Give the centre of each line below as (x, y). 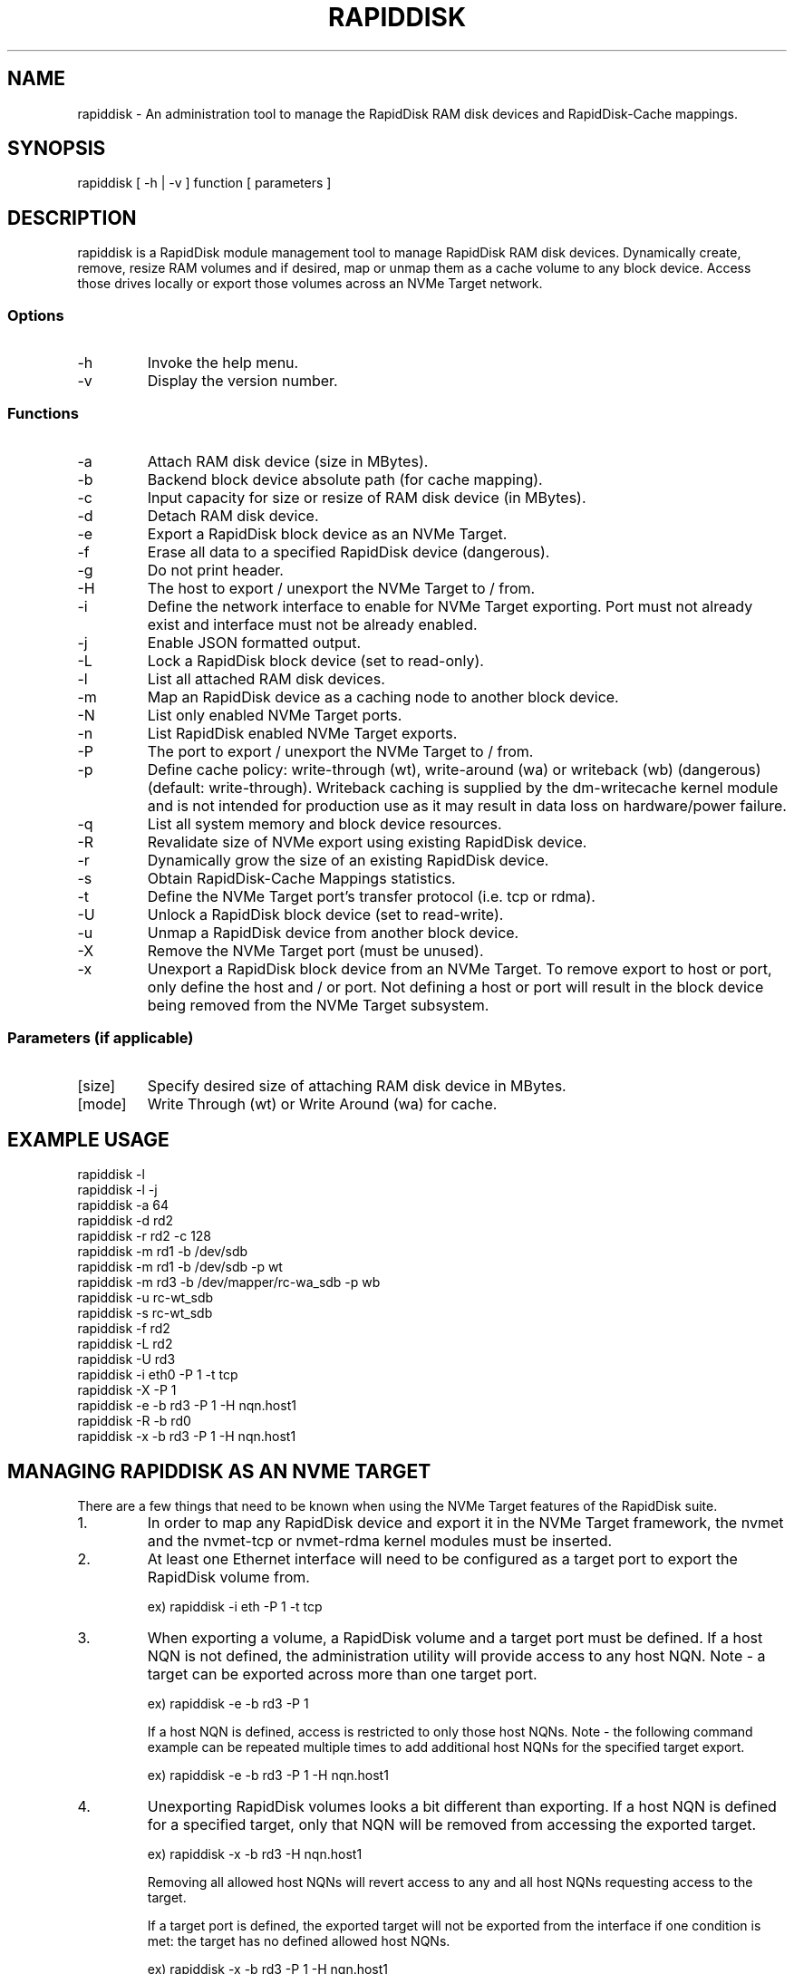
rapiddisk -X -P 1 (127, 1390)
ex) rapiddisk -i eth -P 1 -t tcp (235, 1607)
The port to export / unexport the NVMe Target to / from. (340, 751)
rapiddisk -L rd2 (125, 1344)
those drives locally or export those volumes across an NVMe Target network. (310, 284)
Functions (43, 414)
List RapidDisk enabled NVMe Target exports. (302, 733)
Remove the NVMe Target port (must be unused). (315, 950)
